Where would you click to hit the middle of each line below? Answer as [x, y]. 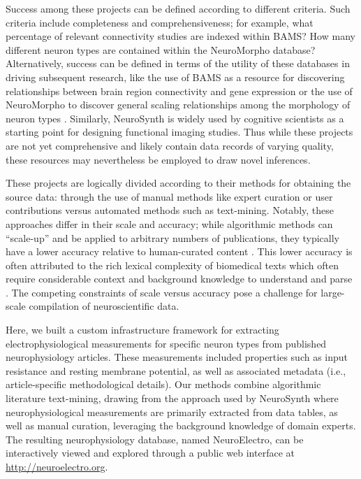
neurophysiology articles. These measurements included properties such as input [177, 357]
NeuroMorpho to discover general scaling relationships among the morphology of [178, 105]
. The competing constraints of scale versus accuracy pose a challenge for [162, 292]
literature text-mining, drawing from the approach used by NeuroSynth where [172, 398]
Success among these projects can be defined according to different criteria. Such [178, 8]
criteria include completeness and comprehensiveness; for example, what [160, 22]
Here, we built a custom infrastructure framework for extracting [142, 330]
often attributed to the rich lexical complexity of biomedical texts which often [172, 265]
